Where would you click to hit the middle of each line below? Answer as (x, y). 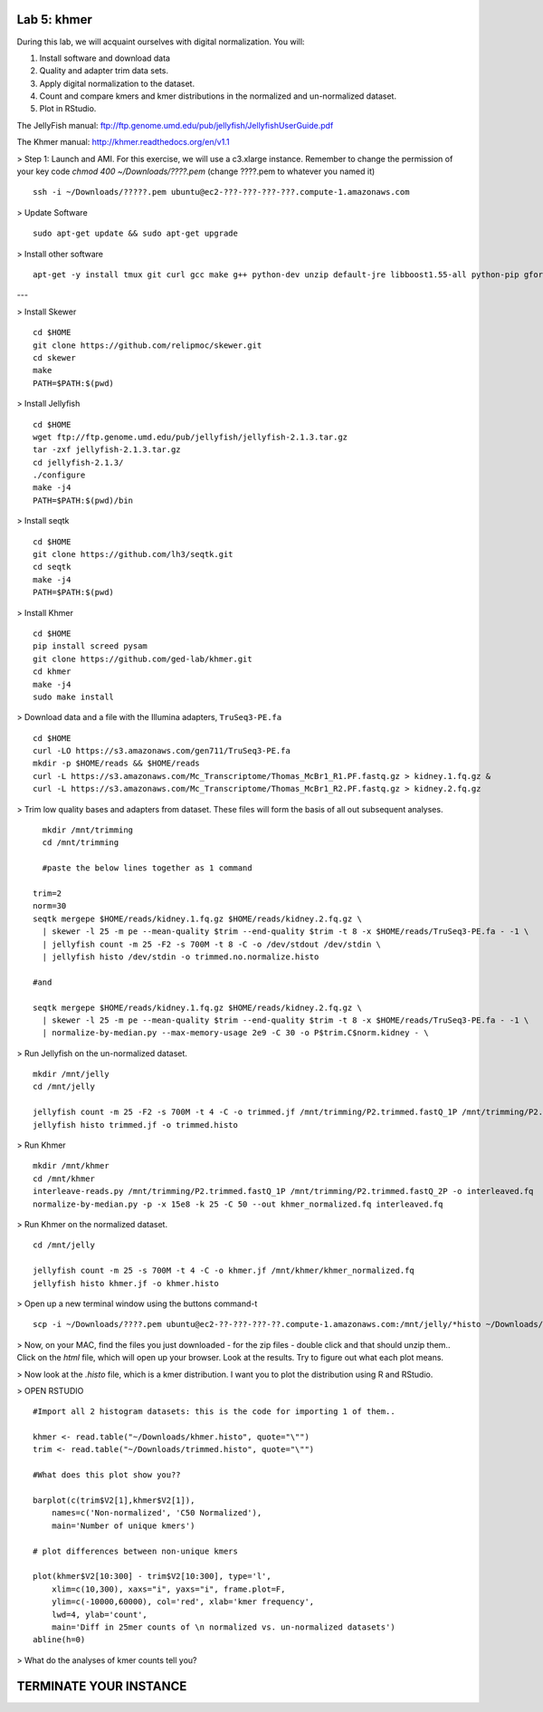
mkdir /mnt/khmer (71, 1166)
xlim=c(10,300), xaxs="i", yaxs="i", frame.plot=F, (168, 1589)
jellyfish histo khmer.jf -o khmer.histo (126, 1283)
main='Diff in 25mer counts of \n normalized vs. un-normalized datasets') (223, 1627)
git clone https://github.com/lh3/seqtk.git (133, 554)
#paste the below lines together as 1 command (147, 868)
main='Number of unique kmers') (123, 1525)
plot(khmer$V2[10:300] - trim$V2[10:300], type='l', (152, 1577)
